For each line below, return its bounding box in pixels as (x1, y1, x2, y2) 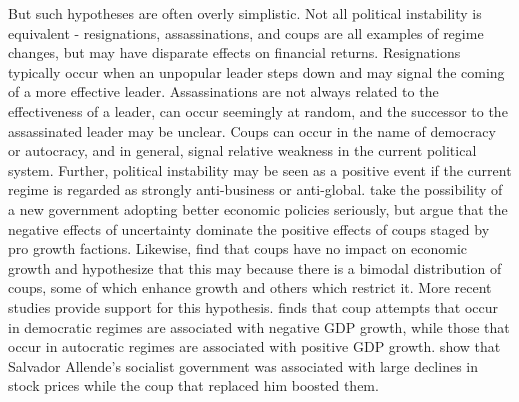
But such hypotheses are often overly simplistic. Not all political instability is (8, 3, 482, 23)
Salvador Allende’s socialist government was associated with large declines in (8, 355, 479, 376)
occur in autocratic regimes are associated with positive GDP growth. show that (8, 336, 501, 357)
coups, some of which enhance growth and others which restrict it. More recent (8, 277, 492, 298)
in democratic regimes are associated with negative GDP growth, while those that (8, 316, 510, 337)
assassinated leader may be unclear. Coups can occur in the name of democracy (8, 120, 496, 141)
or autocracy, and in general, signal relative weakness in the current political (8, 140, 477, 161)
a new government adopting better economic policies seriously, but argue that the (8, 198, 508, 219)
